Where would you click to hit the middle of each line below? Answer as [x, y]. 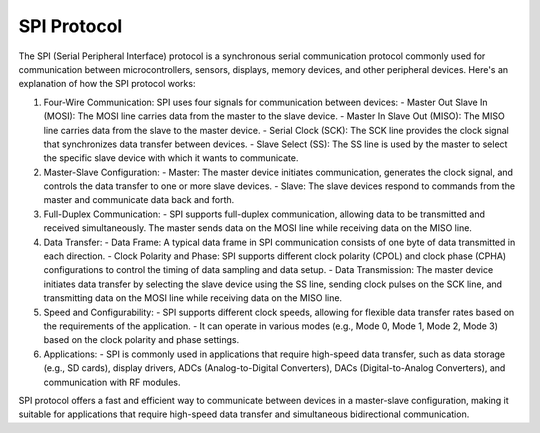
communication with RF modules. [112, 382]
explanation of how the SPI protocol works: [107, 84]
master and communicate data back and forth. [139, 200]
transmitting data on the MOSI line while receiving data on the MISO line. [193, 298]
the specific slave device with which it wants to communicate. [171, 158]
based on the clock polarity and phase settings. [141, 340]
